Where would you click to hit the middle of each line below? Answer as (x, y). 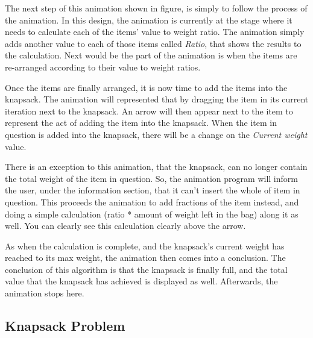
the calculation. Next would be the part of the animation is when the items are (151, 55)
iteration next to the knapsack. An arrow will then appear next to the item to (149, 111)
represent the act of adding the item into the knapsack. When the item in (141, 123)
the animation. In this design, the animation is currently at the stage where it (149, 20)
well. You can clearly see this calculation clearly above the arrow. (125, 226)
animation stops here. (45, 293)
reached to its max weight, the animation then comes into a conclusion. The (145, 258)
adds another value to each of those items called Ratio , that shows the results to (153, 43)
